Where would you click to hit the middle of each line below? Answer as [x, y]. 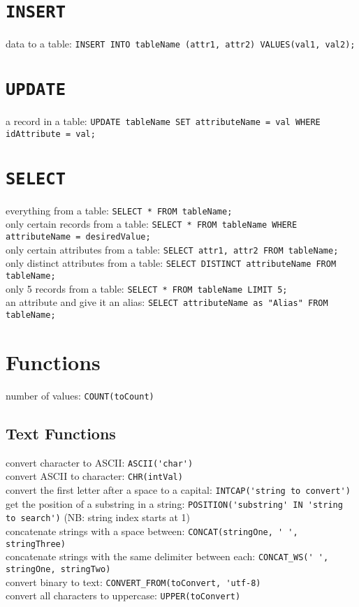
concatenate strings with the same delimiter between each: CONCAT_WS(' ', [167, 556]
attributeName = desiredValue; [78, 237]
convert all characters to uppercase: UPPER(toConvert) [123, 595]
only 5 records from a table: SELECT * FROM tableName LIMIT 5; [147, 288]
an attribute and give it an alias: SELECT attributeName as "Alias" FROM [167, 302]
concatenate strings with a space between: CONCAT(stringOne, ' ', [152, 531]
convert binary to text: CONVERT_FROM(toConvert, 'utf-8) [133, 582]
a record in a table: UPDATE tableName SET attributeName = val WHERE [163, 121]
